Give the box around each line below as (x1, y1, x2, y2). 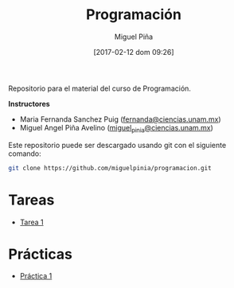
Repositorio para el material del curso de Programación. (8, 84, 191, 93)
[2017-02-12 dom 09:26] (93, 47, 174, 56)
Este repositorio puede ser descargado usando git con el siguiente (8, 140, 227, 150)
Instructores (8, 99, 50, 108)
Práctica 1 (19, 271, 53, 281)
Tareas (8, 191, 55, 208)
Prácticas (8, 245, 73, 263)
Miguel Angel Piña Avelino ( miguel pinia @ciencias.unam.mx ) (19, 123, 213, 134)
